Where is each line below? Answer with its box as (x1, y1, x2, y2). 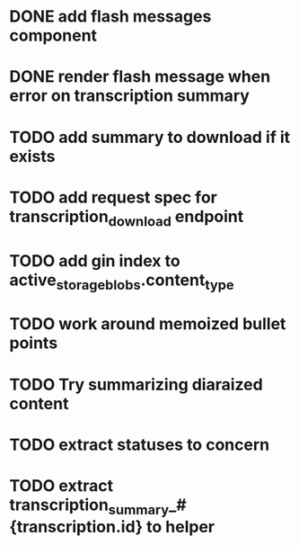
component (9, 25, 97, 46)
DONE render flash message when (9, 67, 271, 87)
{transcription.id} (9, 517, 144, 537)
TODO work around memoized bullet (9, 314, 286, 335)
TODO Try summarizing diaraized (9, 374, 263, 395)
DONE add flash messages (9, 6, 212, 27)
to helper (146, 517, 215, 537)
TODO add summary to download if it (9, 127, 291, 147)
